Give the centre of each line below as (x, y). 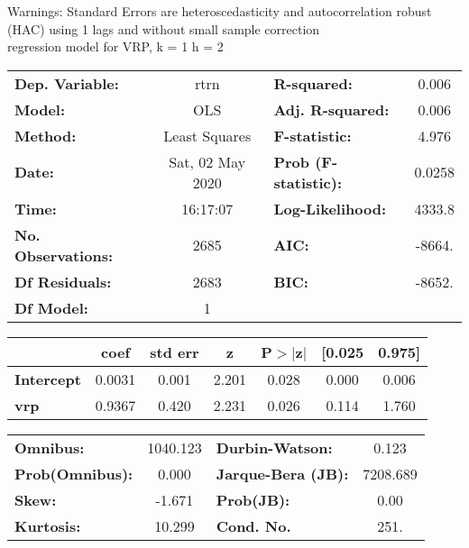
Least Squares (207, 135)
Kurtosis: (48, 525)
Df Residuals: (63, 281)
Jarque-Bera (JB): (282, 473)
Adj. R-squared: (331, 109)
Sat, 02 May (207, 161)
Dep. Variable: (67, 83)
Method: (46, 135)
